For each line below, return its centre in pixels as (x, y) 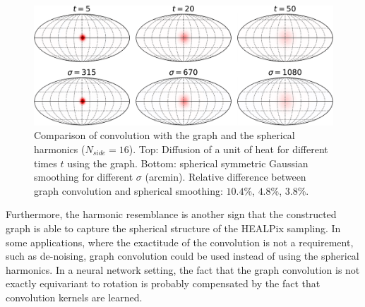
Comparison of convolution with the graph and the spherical (164, 135)
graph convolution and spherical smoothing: (128, 190)
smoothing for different (84, 177)
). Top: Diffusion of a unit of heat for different (228, 149)
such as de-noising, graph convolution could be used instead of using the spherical (182, 256)
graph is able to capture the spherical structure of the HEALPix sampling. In (173, 228)
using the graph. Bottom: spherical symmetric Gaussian (188, 163)
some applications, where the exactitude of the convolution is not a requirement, (180, 242)
